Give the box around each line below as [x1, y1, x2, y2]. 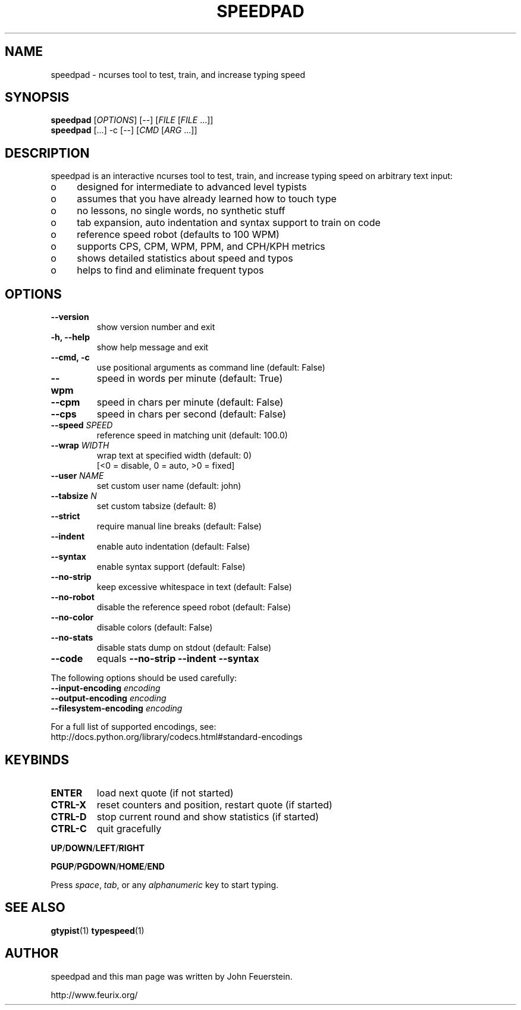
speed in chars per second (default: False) [96, 408, 286, 421]
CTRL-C [51, 822, 87, 835]
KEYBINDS [5, 752, 69, 767]
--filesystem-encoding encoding [51, 703, 183, 714]
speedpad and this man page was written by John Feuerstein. [51, 971, 293, 981]
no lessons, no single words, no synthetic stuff [77, 205, 285, 217]
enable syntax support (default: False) [96, 562, 246, 572]
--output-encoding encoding [51, 693, 167, 704]
